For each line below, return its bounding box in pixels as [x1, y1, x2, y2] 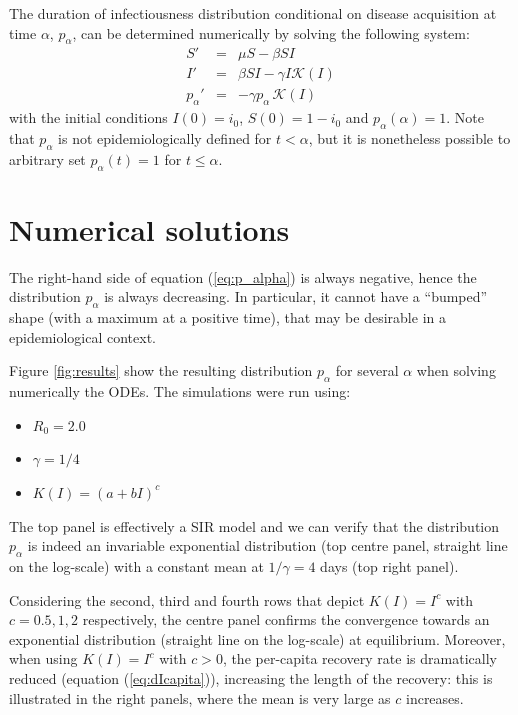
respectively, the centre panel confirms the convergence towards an [82, 609, 490, 630]
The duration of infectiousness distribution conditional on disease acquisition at [9, 3, 497, 23]
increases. [405, 687, 464, 708]
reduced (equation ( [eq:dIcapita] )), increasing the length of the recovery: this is [9, 667, 493, 688]
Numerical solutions [9, 208, 290, 249]
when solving [416, 360, 496, 381]
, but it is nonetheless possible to [308, 128, 511, 149]
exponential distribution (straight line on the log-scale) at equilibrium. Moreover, [9, 628, 506, 649]
